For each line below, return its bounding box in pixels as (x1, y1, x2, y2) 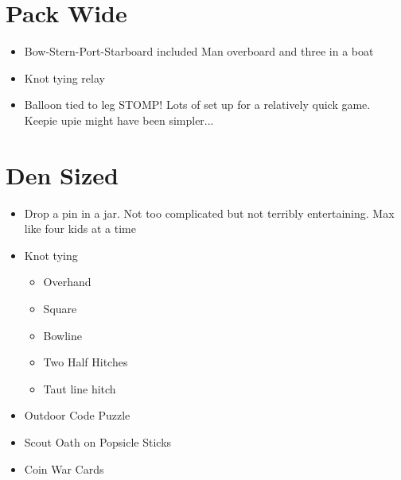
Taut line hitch (43, 380, 116, 397)
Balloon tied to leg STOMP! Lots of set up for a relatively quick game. (24, 96, 371, 113)
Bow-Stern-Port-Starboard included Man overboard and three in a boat (24, 43, 374, 60)
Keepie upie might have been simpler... (24, 111, 214, 128)
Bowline (43, 327, 83, 343)
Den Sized (6, 158, 119, 191)
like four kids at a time (24, 220, 136, 237)
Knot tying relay (24, 69, 105, 86)
